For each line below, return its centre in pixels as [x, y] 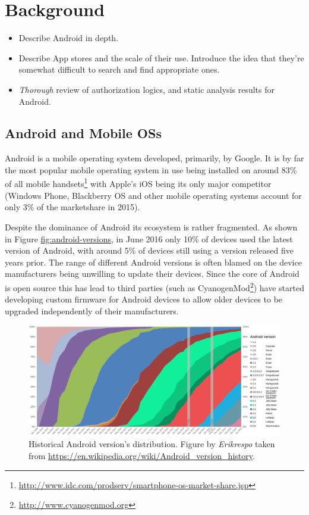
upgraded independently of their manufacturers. [92, 310]
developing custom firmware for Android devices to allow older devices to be [144, 299]
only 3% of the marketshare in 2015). [72, 207]
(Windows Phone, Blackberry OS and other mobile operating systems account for [153, 195]
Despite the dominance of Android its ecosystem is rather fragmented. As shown [151, 227]
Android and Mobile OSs [83, 133]
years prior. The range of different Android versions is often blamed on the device [153, 262]
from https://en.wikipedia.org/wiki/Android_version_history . [142, 456]
